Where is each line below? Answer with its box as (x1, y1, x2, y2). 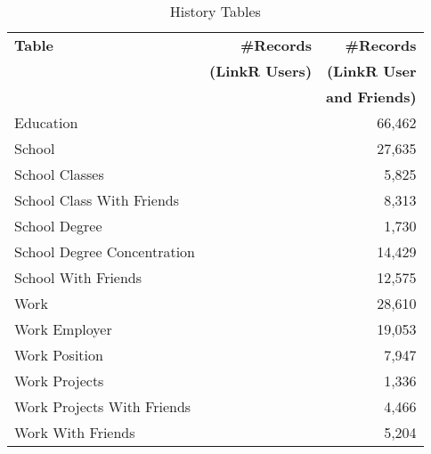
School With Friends (14, 267, 142, 288)
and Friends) (326, 86, 417, 107)
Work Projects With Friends (14, 396, 191, 417)
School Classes (14, 164, 104, 184)
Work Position (14, 345, 103, 365)
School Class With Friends (14, 190, 179, 210)
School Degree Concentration (14, 241, 195, 262)
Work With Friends (14, 422, 135, 442)
